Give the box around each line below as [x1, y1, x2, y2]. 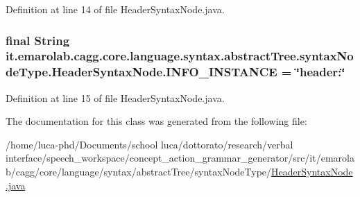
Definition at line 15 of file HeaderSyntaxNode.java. [6, 90, 225, 105]
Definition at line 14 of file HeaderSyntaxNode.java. [6, 2, 225, 16]
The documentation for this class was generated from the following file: [6, 114, 307, 128]
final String [6, 31, 70, 49]
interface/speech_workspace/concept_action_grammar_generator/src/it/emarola [6, 151, 354, 165]
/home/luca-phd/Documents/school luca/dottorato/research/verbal [6, 137, 293, 151]
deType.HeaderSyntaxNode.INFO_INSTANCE [6, 63, 277, 80]
